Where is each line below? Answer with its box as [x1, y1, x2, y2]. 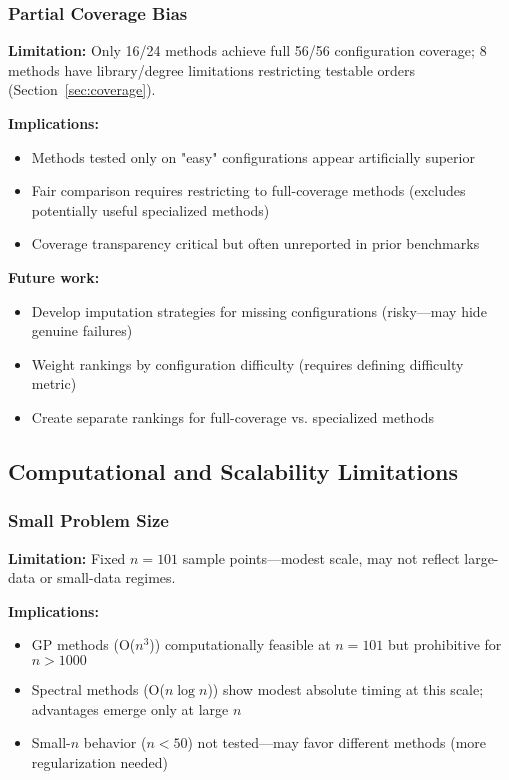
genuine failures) [31, 320, 133, 341]
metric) [31, 373, 77, 394]
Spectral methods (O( [31, 678, 165, 699]
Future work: [8, 266, 100, 287]
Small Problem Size [8, 508, 169, 533]
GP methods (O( [31, 634, 136, 655]
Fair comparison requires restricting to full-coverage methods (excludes [31, 180, 466, 201]
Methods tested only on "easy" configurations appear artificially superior [31, 146, 475, 167]
